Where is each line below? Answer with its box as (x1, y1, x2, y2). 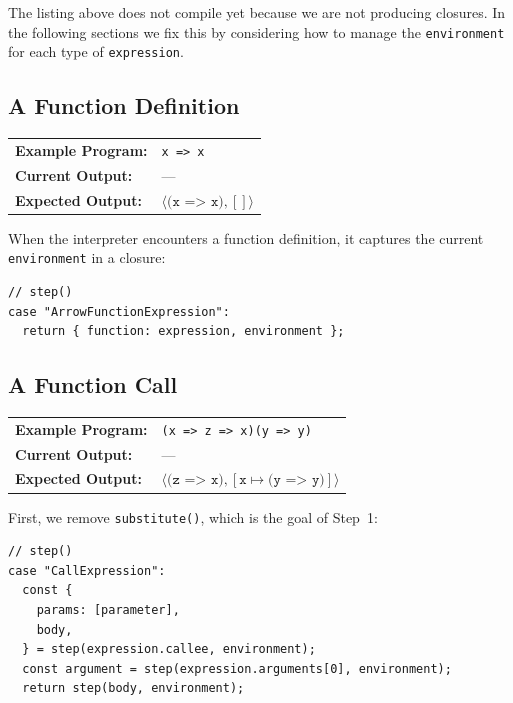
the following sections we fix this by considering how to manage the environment (8, 21, 505, 42)
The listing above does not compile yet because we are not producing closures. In (8, 2, 506, 22)
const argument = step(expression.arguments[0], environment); (22, 661, 452, 676)
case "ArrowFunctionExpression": (8, 304, 230, 319)
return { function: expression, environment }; (22, 324, 345, 339)
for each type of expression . (8, 41, 184, 62)
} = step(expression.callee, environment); (22, 642, 316, 657)
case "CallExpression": (8, 563, 166, 578)
